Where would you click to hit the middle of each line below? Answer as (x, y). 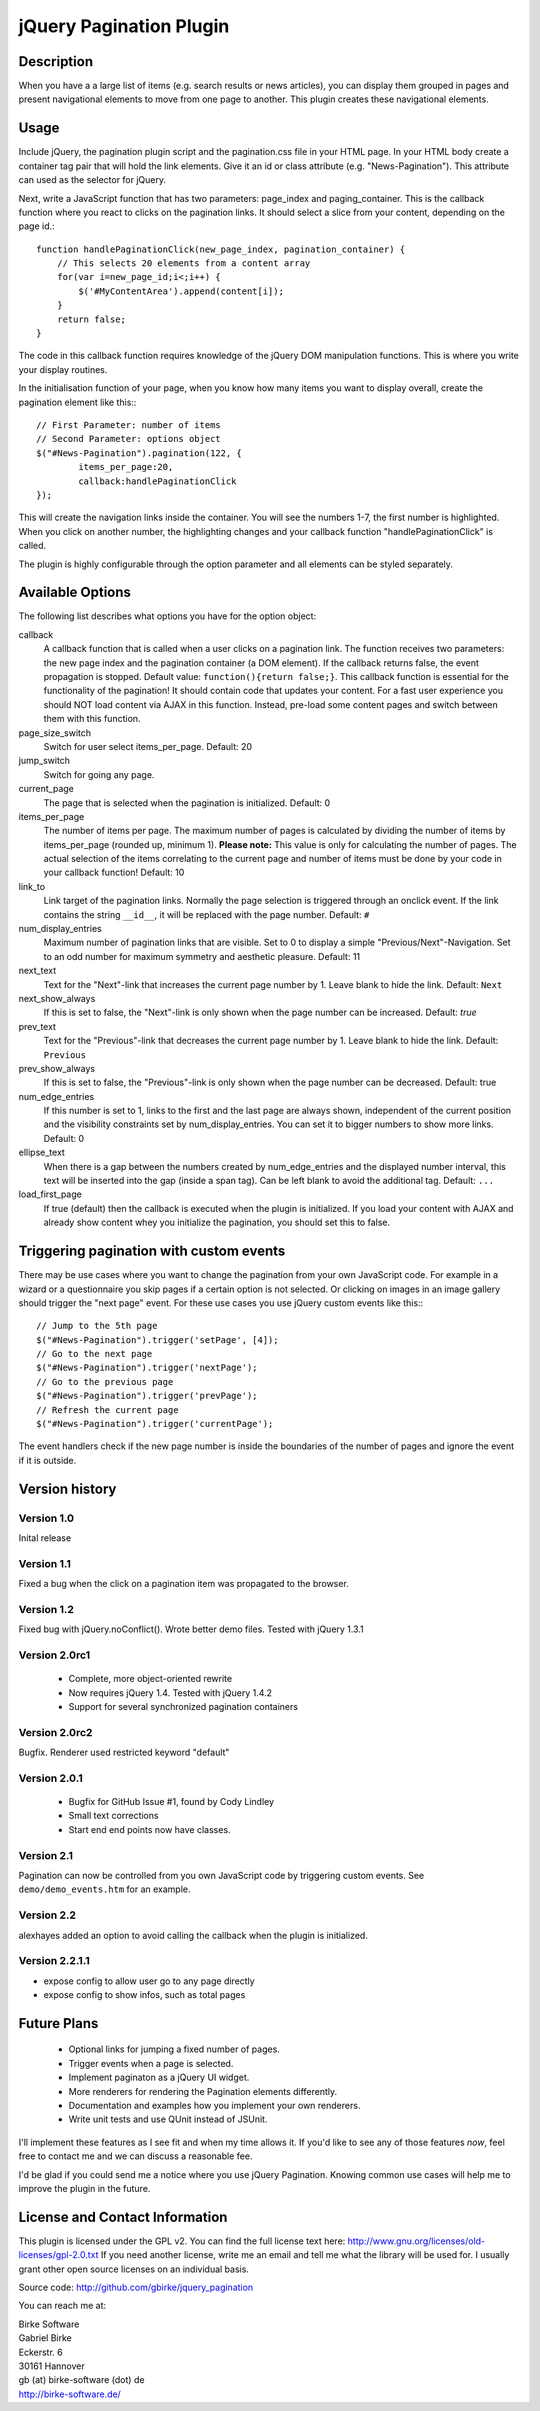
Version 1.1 (45, 1563)
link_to (31, 886)
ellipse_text (41, 1152)
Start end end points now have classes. (149, 1829)
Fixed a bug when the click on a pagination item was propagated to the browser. (183, 1584)
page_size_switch (55, 732)
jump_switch (44, 761)
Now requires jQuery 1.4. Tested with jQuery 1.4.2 (170, 1692)
